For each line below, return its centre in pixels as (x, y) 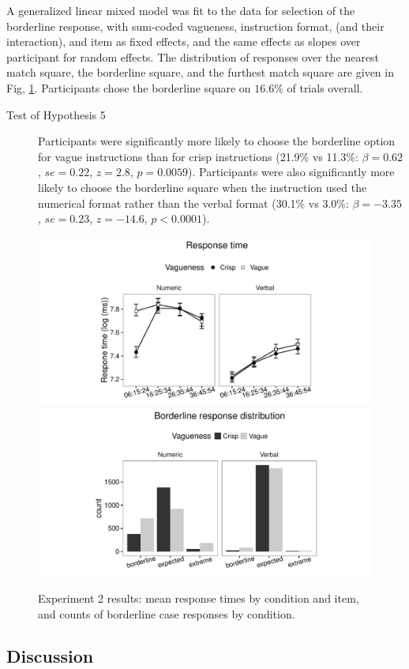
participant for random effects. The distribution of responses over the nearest (193, 56)
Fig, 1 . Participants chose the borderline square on (129, 87)
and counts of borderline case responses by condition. (167, 613)
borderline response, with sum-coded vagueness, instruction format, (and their (195, 26)
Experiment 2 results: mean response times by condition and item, (199, 598)
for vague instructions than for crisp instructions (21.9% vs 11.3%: (198, 156)
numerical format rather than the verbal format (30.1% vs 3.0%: (193, 203)
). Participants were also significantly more (291, 172)
